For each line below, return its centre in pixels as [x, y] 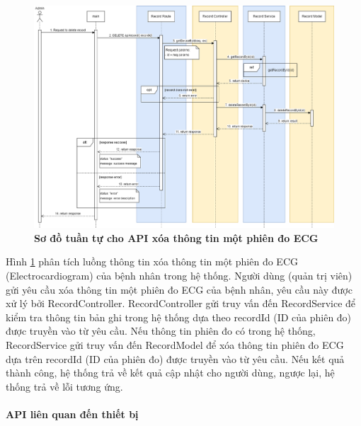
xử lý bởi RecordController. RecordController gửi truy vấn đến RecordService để [181, 303]
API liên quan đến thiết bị [72, 414]
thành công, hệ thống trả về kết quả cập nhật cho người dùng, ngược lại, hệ [170, 373]
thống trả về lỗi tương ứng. [64, 386]
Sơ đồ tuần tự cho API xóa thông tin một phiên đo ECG [176, 237]
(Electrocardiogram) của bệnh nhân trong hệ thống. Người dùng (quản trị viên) [179, 275]
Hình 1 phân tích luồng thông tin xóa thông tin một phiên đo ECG [152, 261]
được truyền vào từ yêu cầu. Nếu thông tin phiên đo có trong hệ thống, [161, 331]
